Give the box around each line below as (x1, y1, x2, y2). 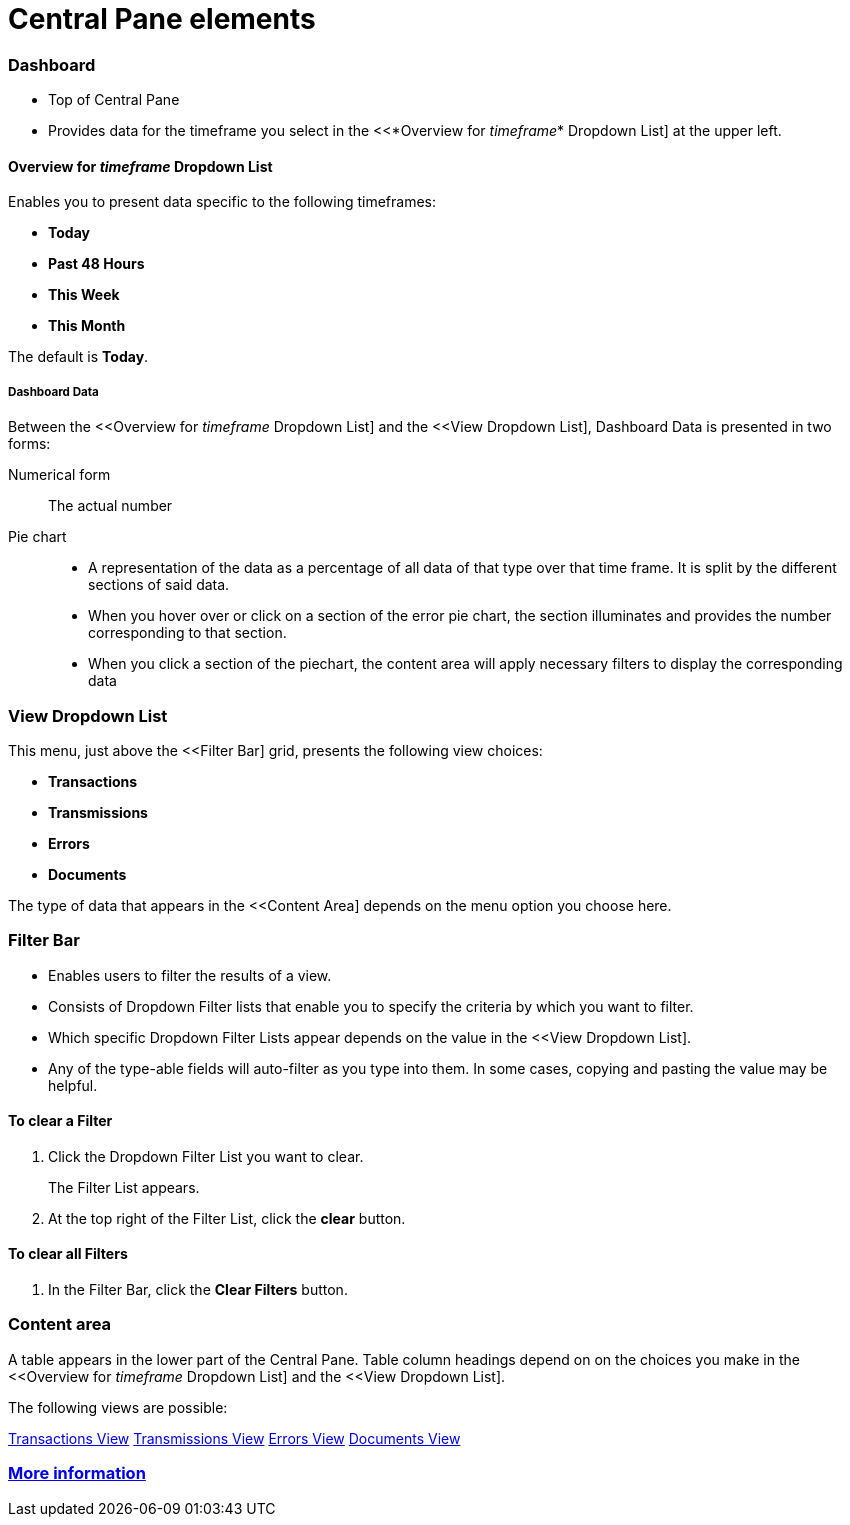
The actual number (48, 497, 173, 515)
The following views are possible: (8, 1398, 228, 1416)
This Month (48, 317, 126, 335)
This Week (48, 286, 120, 304)
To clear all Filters (8, 1245, 128, 1263)
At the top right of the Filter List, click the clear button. (48, 1209, 406, 1227)
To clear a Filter (8, 1112, 113, 1130)
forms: (8, 435, 51, 453)
